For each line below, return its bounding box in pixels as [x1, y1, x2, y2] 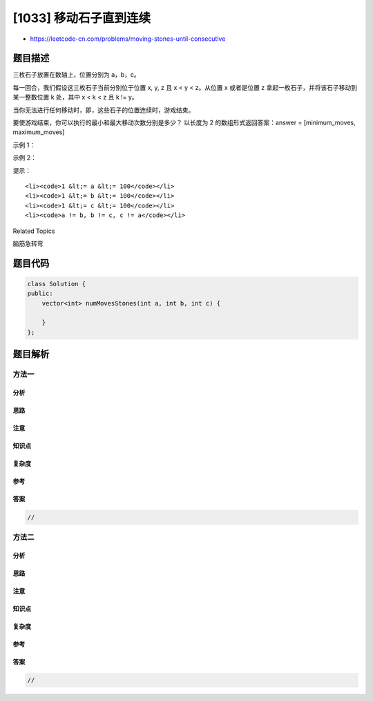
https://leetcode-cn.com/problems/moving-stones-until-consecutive [30, 35, 226, 43]
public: [27, 290, 53, 297]
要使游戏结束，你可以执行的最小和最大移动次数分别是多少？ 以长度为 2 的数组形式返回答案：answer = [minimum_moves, [12, 118, 356, 127]
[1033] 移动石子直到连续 [12, 10, 151, 26]
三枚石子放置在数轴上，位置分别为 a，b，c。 [12, 71, 141, 79]
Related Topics [12, 227, 55, 235]
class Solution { [27, 280, 86, 288]
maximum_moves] [12, 128, 65, 136]
